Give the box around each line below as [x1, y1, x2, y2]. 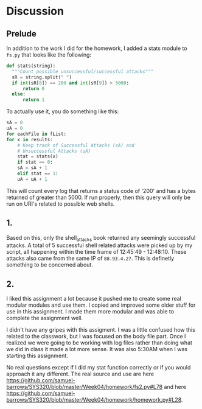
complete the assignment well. [6, 315, 83, 322]
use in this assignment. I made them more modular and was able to [6, 308, 175, 315]
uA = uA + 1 [17, 176, 47, 182]
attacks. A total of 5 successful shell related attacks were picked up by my [6, 242, 193, 249]
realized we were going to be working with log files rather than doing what [6, 339, 193, 346]
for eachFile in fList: [6, 131, 67, 137]
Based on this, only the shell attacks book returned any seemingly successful [6, 234, 196, 243]
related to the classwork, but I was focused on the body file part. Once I [6, 333, 186, 340]
